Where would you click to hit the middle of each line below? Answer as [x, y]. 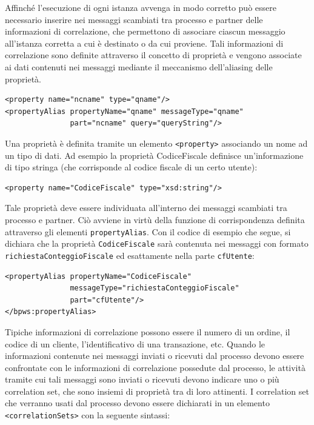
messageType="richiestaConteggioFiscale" [155, 288]
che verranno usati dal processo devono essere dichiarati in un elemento [137, 403]
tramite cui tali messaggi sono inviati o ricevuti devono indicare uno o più [142, 379]
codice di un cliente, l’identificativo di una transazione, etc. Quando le [135, 343]
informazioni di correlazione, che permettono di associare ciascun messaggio [145, 31]
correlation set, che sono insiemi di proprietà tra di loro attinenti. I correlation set [157, 391]
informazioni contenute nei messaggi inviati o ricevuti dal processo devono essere [155, 356]
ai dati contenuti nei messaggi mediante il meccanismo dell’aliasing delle [139, 66]
